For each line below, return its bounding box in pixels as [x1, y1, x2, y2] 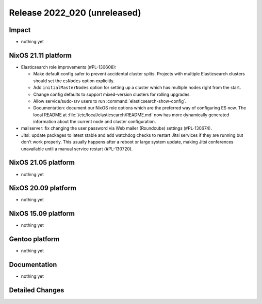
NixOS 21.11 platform [9, 51, 72, 59]
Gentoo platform [9, 235, 60, 243]
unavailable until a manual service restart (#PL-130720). [21, 146, 133, 152]
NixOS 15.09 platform [9, 210, 75, 218]
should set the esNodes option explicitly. [33, 78, 115, 84]
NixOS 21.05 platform [9, 159, 75, 167]
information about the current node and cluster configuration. [33, 119, 156, 125]
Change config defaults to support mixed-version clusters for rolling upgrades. [33, 91, 191, 97]
